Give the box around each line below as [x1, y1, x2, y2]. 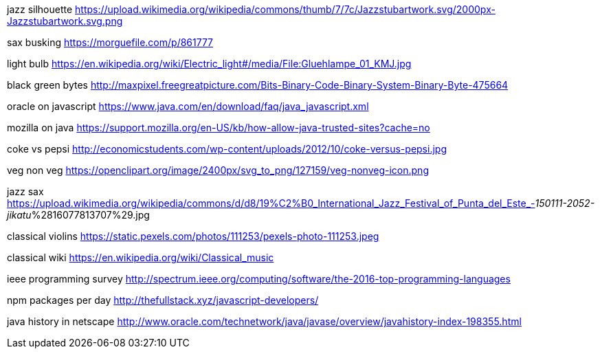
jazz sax [7, 186, 44, 197]
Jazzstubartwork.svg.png [7, 15, 123, 27]
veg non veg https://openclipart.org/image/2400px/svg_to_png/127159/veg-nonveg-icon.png [7, 164, 429, 176]
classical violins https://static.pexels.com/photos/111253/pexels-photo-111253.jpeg [7, 230, 379, 242]
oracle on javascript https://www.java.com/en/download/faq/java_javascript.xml [7, 100, 369, 112]
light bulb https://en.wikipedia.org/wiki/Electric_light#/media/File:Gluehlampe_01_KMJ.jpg [7, 58, 412, 69]
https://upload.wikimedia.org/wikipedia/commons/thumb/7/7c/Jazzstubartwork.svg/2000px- [75, 3, 496, 15]
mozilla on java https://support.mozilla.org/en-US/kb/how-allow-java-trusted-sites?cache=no [7, 122, 430, 133]
